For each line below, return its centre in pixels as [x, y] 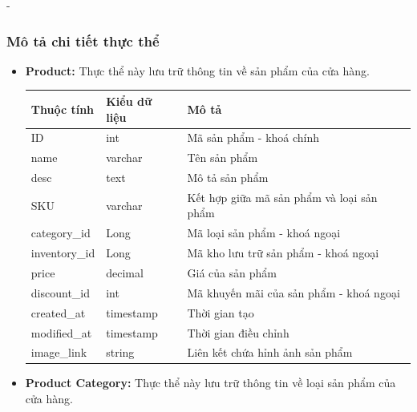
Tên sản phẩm [223, 158]
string [120, 352]
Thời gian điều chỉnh [238, 332]
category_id [61, 233]
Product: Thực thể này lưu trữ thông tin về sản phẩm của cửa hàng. [197, 70]
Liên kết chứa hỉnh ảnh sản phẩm [270, 352]
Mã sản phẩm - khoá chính [253, 137]
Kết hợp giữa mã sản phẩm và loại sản [282, 197]
